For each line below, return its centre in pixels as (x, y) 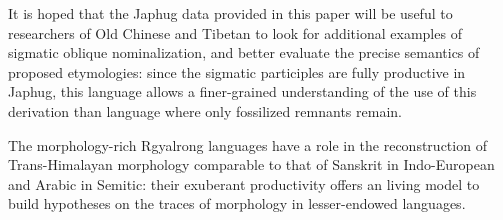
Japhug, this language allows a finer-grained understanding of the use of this (242, 91)
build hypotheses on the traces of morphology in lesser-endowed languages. (237, 203)
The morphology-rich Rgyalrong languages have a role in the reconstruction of (247, 144)
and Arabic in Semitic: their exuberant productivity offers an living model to (244, 183)
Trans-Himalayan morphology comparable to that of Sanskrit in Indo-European (251, 164)
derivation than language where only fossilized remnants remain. (205, 110)
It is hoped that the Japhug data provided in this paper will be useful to (230, 13)
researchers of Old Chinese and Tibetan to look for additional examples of (235, 32)
